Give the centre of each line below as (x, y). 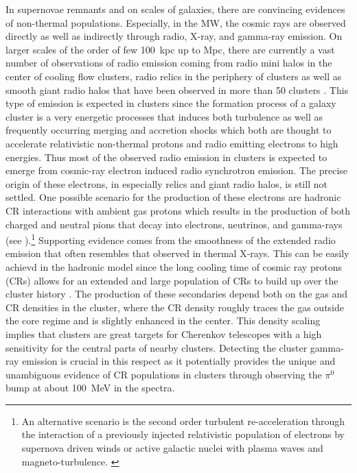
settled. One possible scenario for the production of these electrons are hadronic (173, 197)
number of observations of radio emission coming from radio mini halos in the (169, 63)
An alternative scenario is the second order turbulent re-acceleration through (183, 421)
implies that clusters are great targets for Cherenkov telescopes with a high (164, 333)
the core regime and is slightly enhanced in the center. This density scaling (163, 320)
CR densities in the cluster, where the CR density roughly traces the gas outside (175, 307)
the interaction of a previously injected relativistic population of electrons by (183, 434)
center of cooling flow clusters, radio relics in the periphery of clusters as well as (174, 76)
